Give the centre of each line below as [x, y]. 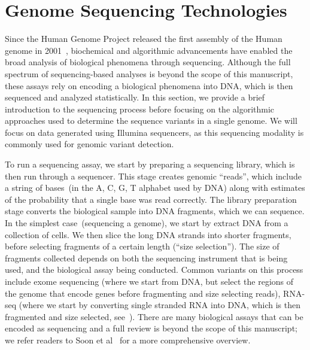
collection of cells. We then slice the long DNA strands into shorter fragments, [148, 234]
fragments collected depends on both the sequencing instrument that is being [146, 258]
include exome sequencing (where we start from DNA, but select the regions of [149, 281]
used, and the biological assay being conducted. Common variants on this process [154, 270]
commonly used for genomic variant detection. [89, 144]
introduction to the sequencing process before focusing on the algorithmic [140, 109]
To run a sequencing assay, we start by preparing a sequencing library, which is [150, 164]
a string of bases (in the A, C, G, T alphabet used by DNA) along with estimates [155, 188]
